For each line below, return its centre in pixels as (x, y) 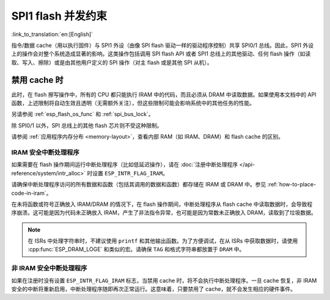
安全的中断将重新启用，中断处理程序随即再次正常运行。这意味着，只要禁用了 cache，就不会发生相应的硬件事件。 (154, 289)
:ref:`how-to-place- (292, 185)
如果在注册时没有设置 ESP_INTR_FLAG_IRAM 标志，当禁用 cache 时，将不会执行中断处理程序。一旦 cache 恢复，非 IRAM (164, 280)
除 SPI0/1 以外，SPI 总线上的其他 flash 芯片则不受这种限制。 (87, 125)
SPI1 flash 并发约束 (59, 16)
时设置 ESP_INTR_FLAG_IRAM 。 (127, 173)
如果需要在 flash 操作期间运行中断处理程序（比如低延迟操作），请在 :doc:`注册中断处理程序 (125, 164)
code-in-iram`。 (31, 193)
